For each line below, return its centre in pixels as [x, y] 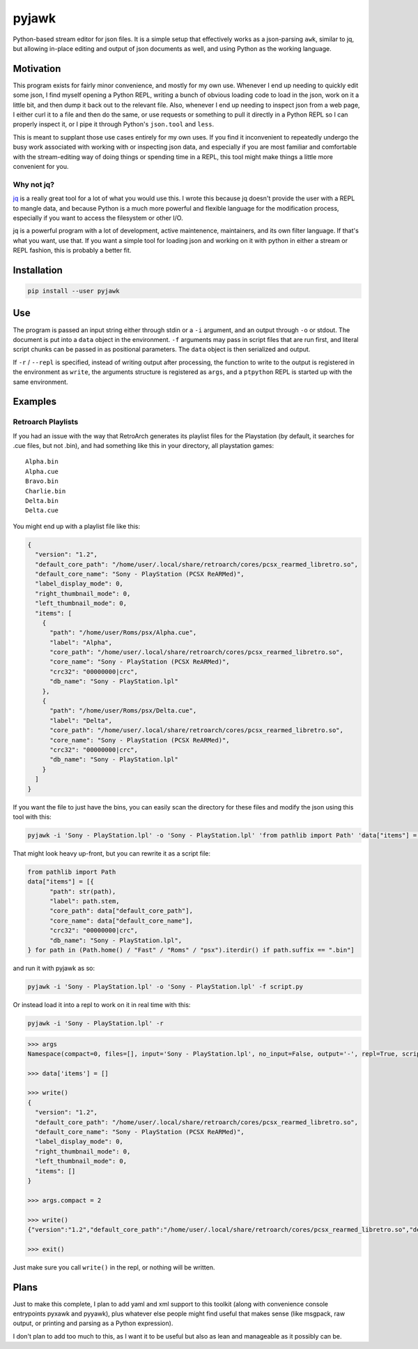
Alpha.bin [42, 462]
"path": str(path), [83, 891]
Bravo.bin [42, 481]
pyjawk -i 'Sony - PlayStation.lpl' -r [95, 1023]
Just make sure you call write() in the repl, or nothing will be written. [114, 1267]
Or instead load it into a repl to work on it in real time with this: [102, 1004]
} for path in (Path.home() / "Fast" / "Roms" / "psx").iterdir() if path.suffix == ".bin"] [191, 950]
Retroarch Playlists [46, 422]
